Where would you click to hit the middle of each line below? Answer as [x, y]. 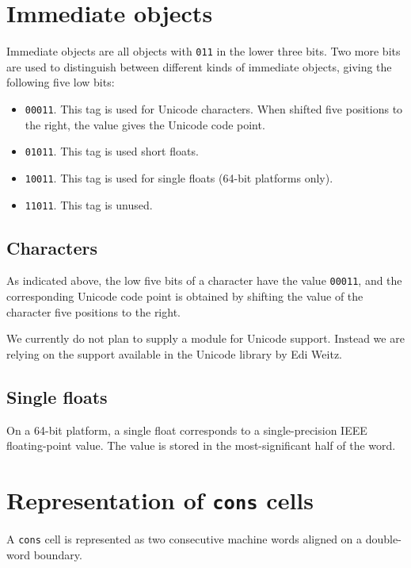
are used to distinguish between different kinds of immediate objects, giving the [199, 66]
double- [383, 539]
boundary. [58, 554]
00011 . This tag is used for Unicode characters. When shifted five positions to [214, 108]
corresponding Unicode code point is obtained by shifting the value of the [185, 296]
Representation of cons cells [160, 500]
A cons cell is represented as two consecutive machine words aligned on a [185, 539]
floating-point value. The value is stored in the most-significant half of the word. [201, 445]
